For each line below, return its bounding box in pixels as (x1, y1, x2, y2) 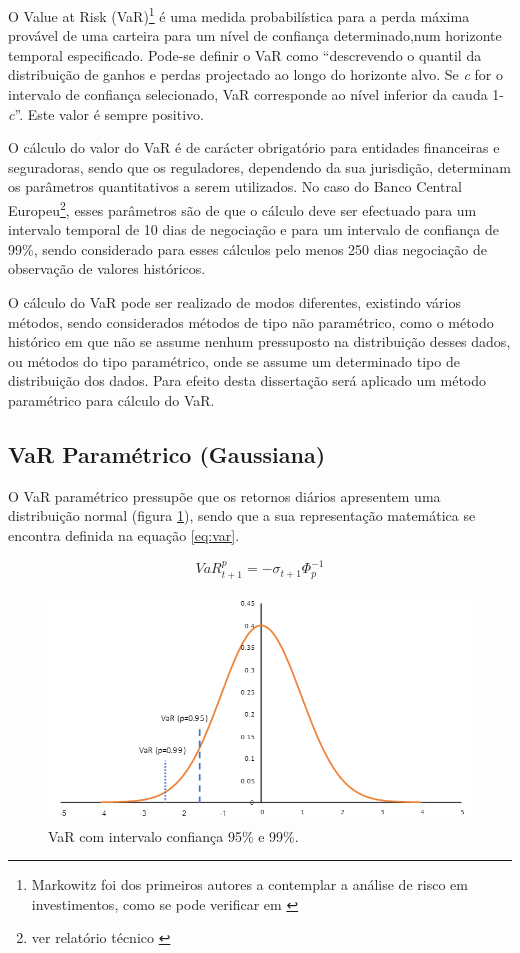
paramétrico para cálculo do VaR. (8, 390, 215, 410)
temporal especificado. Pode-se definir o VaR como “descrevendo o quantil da (8, 44, 482, 65)
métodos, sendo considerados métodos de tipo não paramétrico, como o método (8, 311, 494, 332)
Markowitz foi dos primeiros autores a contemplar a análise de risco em (31, 874, 468, 895)
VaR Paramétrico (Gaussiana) (8, 438, 326, 469)
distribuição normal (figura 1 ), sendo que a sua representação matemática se (8, 505, 476, 526)
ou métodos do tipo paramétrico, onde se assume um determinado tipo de (8, 350, 460, 371)
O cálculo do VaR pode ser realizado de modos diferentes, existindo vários (8, 292, 461, 313)
